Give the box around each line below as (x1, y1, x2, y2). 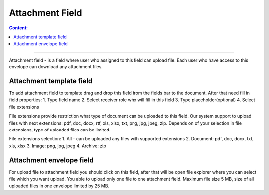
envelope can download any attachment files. (9, 64, 103, 70)
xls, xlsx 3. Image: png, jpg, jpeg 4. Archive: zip (9, 143, 107, 149)
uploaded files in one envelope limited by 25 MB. (9, 183, 110, 189)
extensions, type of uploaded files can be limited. (9, 127, 111, 132)
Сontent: (9, 25, 28, 31)
